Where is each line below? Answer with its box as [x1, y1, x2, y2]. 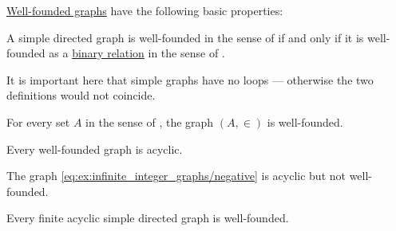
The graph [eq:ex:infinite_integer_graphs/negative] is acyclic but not [6, 167, 346, 184]
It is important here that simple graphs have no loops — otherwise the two [6, 71, 374, 88]
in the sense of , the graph [85, 113, 214, 130]
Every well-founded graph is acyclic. [6, 140, 183, 157]
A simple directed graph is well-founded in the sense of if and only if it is [6, 29, 364, 45]
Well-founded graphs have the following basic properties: [6, 2, 283, 18]
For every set [6, 113, 70, 130]
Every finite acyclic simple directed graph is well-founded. [6, 209, 289, 226]
